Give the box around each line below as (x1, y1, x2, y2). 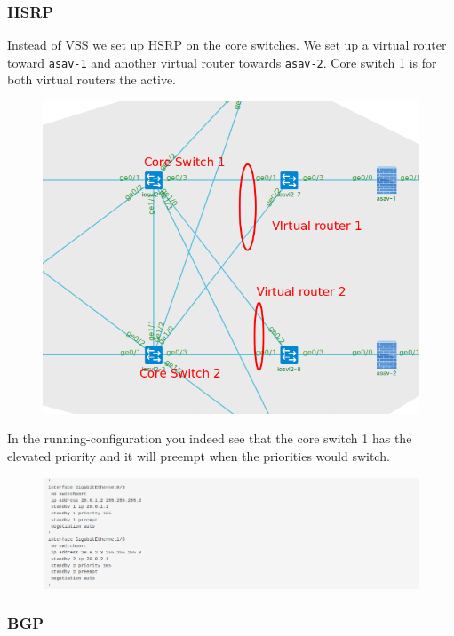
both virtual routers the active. (7, 70, 176, 89)
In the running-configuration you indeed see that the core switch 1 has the (7, 429, 412, 448)
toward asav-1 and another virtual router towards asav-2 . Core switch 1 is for (7, 52, 437, 71)
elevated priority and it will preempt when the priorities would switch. (7, 446, 390, 465)
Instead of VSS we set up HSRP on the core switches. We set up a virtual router (7, 36, 447, 54)
